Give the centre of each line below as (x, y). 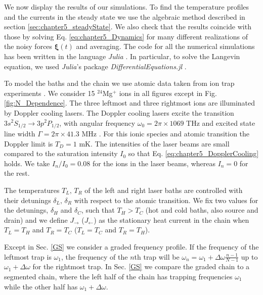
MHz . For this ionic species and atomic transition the (166, 133)
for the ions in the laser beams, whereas (154, 163)
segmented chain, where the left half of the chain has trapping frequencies (118, 276)
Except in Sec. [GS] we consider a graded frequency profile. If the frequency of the (131, 246)
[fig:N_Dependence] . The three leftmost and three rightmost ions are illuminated (130, 103)
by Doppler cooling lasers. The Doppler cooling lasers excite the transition (119, 112)
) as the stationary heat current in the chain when (171, 219)
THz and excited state (221, 122)
